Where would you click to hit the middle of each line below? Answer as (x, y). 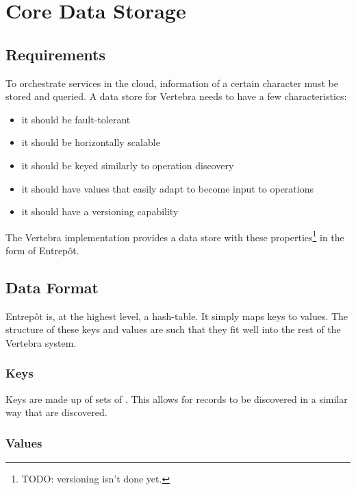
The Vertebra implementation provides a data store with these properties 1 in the (175, 236)
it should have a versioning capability (100, 211)
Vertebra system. (41, 342)
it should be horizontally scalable (91, 142)
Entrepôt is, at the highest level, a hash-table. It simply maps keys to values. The (177, 316)
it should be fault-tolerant (76, 119)
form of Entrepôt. (42, 250)
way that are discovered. (56, 412)
